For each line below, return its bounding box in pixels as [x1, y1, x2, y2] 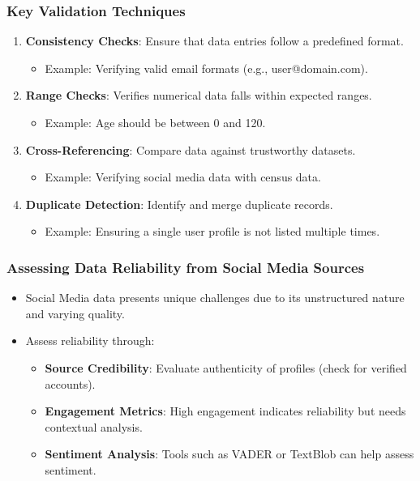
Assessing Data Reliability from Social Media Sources [6, 257, 365, 277]
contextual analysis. [45, 418, 143, 435]
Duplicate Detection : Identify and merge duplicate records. [25, 195, 333, 212]
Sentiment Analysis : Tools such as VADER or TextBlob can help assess [45, 445, 414, 462]
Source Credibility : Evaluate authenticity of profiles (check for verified [45, 359, 407, 376]
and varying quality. [25, 304, 125, 321]
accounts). [45, 375, 96, 392]
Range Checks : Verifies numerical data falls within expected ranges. [25, 87, 372, 104]
